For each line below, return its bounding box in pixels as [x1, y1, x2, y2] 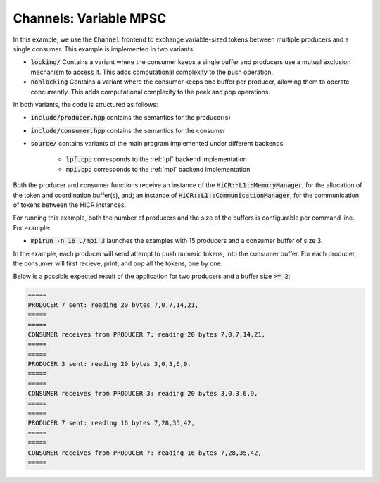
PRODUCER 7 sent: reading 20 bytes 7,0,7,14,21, [27, 301, 199, 309]
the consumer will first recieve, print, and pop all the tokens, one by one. [13, 259, 223, 268]
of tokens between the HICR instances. [13, 201, 127, 209]
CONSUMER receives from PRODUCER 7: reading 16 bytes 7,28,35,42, [27, 448, 262, 457]
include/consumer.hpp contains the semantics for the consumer [30, 126, 226, 134]
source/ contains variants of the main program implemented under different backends [30, 139, 284, 148]
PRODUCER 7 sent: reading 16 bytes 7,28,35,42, [27, 419, 195, 427]
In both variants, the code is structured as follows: [13, 100, 158, 108]
